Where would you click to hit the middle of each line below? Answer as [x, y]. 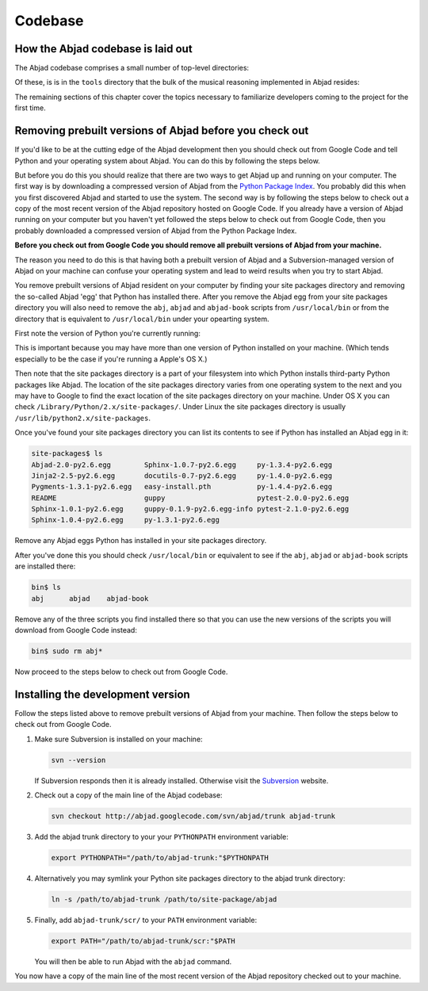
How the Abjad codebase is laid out [104, 49]
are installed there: [45, 566]
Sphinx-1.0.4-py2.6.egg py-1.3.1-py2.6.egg [125, 520]
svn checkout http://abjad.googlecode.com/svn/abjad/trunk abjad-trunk [193, 816]
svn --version [78, 760]
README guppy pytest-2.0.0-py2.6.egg [190, 498]
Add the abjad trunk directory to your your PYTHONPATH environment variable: [162, 836]
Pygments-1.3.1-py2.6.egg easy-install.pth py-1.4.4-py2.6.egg [182, 487]
